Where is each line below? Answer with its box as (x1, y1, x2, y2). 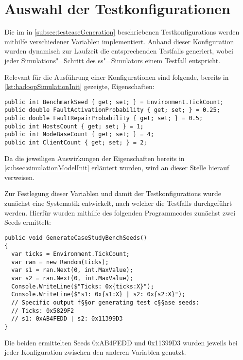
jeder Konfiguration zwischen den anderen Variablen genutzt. (4, 347, 186, 357)
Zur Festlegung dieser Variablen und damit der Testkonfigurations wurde (4, 188, 222, 198)
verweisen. (4, 172, 35, 182)
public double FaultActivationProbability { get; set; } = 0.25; (4, 107, 220, 114)
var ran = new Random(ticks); (11, 258, 109, 266)
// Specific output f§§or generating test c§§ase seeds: (11, 299, 199, 306)
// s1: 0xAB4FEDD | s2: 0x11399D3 (11, 315, 123, 323)
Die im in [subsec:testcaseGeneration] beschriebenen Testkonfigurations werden (4, 27, 240, 37)
